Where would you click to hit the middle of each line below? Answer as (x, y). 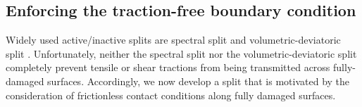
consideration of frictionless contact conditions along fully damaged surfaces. (171, 95)
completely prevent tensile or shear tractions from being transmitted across (168, 67)
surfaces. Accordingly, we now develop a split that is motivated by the (199, 81)
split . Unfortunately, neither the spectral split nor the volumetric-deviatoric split (181, 53)
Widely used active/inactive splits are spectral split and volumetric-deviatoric (173, 40)
